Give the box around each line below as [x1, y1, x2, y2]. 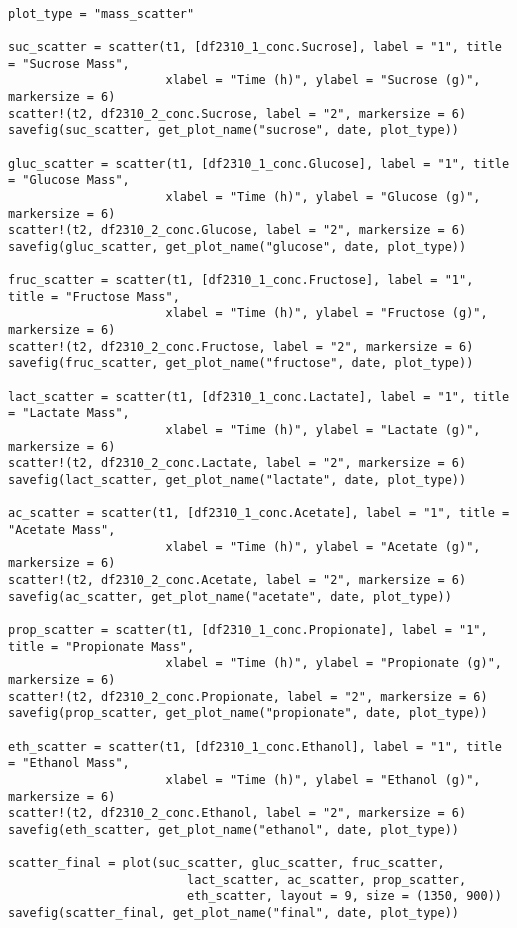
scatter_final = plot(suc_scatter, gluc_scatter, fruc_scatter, [8, 856, 445, 871]
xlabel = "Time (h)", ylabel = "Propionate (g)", [165, 656, 502, 671]
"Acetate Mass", [8, 523, 116, 537]
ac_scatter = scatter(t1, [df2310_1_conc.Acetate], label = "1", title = [8, 506, 510, 521]
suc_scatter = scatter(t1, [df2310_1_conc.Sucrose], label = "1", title [8, 39, 502, 54]
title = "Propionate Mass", [8, 639, 195, 654]
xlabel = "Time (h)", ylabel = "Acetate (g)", [165, 539, 481, 554]
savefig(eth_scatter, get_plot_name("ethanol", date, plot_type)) [8, 822, 460, 837]
